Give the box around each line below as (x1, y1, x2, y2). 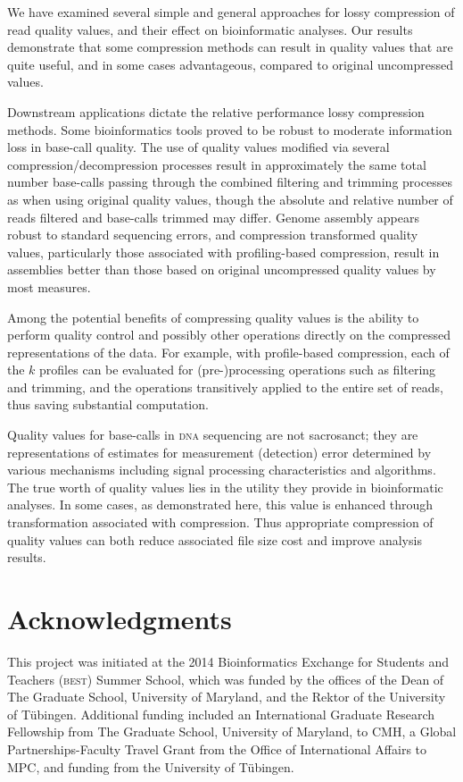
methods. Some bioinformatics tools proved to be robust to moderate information (7, 120, 452, 139)
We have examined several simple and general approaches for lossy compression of (7, 3, 455, 21)
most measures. (7, 277, 91, 296)
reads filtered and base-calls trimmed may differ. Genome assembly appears (7, 207, 419, 226)
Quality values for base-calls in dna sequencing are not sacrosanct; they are (7, 425, 418, 444)
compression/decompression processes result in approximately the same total (7, 155, 426, 173)
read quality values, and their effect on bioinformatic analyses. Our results (7, 20, 413, 38)
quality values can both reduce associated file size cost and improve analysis (7, 530, 422, 549)
